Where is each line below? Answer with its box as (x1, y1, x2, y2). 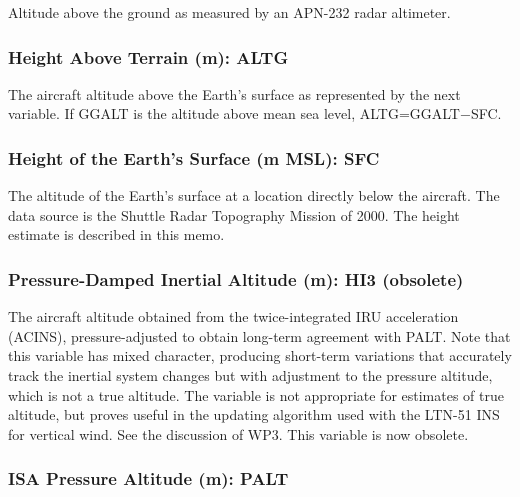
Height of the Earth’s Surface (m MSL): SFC (8, 145, 380, 170)
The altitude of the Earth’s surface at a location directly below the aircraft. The (8, 185, 500, 206)
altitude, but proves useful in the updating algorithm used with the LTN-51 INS (8, 404, 500, 425)
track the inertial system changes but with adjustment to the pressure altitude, (8, 365, 493, 385)
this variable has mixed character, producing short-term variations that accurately (8, 345, 512, 366)
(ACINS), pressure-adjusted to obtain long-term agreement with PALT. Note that (8, 325, 511, 346)
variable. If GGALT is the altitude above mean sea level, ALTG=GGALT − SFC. (8, 103, 502, 124)
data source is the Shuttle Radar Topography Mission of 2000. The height (8, 204, 460, 225)
